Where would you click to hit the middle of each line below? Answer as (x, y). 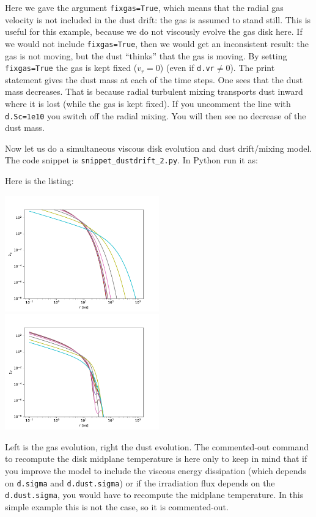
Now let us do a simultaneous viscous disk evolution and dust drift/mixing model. (159, 148)
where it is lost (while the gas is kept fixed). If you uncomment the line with (148, 103)
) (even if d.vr (187, 68)
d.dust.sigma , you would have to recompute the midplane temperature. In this (154, 495)
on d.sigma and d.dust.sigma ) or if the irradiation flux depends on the (140, 482)
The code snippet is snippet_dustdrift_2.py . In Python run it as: (131, 160)
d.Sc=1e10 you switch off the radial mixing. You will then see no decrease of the (156, 115)
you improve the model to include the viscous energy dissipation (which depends (156, 471)
